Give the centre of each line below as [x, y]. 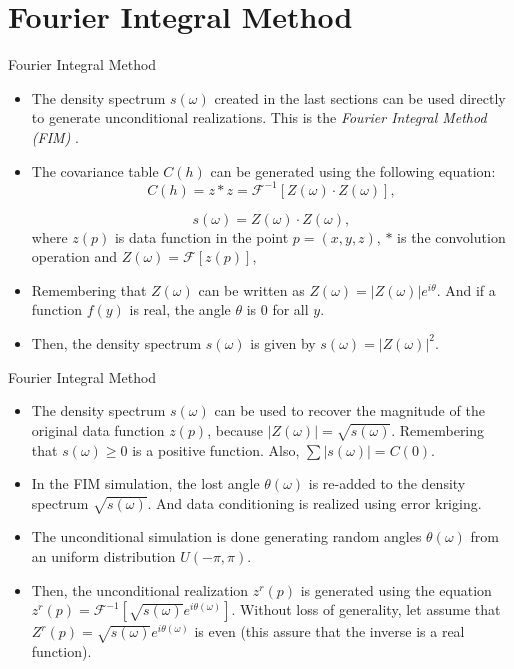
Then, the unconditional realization [140, 589]
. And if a [466, 289]
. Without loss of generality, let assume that [366, 609]
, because [235, 429]
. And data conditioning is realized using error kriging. [314, 502]
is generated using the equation [396, 589]
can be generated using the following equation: [353, 170]
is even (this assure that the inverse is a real [329, 631]
